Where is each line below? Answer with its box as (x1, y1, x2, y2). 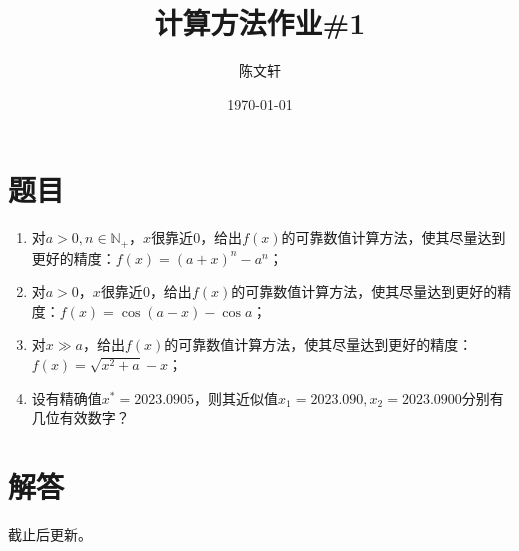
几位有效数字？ (31, 407, 130, 428)
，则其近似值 (194, 387, 279, 408)
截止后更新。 (8, 523, 92, 544)
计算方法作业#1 (154, 2, 366, 43)
